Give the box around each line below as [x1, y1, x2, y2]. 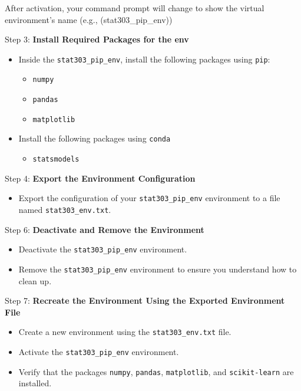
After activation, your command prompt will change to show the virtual [5, 2, 264, 14]
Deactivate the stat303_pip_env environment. [18, 243, 187, 255]
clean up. [18, 274, 52, 287]
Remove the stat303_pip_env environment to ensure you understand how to [18, 262, 297, 275]
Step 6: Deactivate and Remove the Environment [5, 223, 204, 235]
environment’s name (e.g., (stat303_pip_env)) [5, 13, 173, 25]
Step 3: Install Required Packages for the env [5, 33, 189, 45]
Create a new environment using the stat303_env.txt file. [18, 326, 231, 338]
